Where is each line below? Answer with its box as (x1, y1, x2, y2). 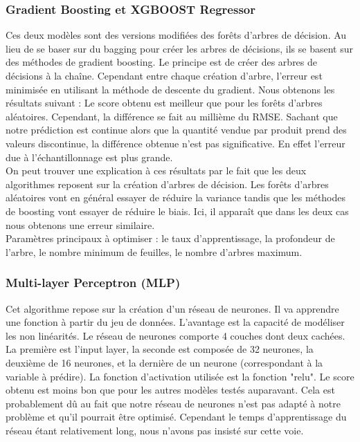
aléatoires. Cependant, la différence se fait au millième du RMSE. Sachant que (6, 109, 338, 123)
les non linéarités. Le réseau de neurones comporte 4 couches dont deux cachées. (6, 328, 345, 342)
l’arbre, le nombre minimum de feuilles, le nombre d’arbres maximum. (6, 244, 303, 259)
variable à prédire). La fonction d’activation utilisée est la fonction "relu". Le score (6, 369, 354, 383)
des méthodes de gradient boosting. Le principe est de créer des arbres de (6, 55, 318, 69)
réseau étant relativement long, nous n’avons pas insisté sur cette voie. (6, 423, 304, 437)
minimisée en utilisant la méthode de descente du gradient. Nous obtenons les (6, 82, 335, 96)
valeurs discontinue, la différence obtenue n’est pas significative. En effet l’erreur (6, 136, 345, 150)
